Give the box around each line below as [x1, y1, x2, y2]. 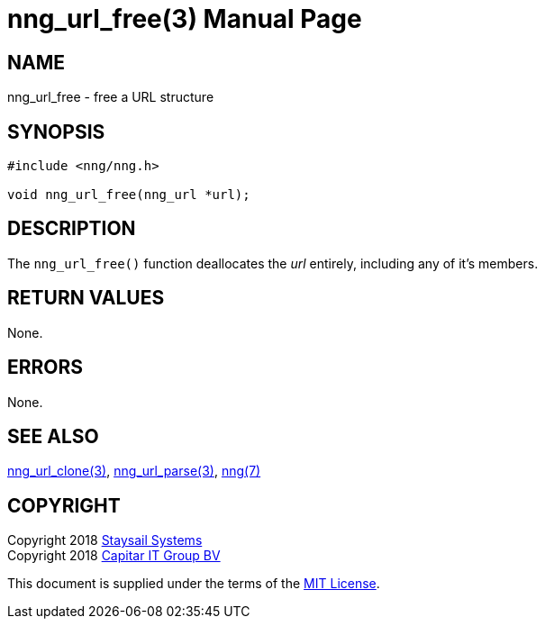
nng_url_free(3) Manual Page [7, 4, 362, 34]
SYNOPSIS [7, 120, 105, 143]
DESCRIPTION [7, 217, 136, 240]
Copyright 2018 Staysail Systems [7, 532, 203, 549]
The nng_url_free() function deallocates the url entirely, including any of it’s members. [7, 255, 539, 271]
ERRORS [7, 356, 84, 379]
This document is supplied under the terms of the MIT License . [7, 576, 380, 592]
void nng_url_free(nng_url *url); [7, 187, 250, 203]
